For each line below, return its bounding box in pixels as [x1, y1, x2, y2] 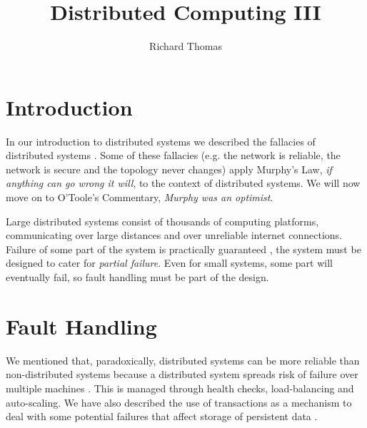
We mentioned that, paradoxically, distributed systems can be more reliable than [6, 352, 360, 367]
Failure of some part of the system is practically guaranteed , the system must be [6, 241, 361, 256]
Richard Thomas [149, 39, 222, 53]
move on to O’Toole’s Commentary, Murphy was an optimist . [6, 190, 273, 205]
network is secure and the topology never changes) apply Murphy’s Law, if [6, 161, 332, 176]
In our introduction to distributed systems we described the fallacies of [6, 133, 316, 148]
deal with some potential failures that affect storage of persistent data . [6, 409, 318, 424]
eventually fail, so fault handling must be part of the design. [6, 270, 269, 284]
